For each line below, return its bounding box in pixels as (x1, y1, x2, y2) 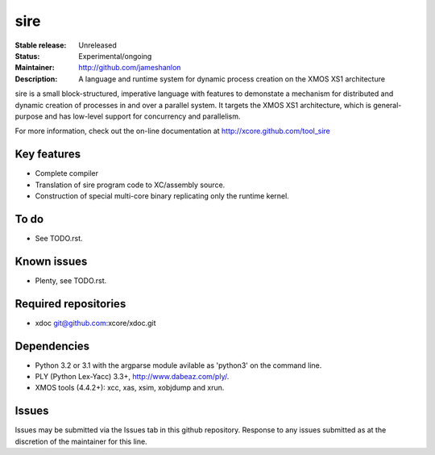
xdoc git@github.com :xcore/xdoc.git (35, 318, 156, 328)
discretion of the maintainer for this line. (14, 436, 148, 446)
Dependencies (14, 339, 90, 353)
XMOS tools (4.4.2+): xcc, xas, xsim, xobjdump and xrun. (35, 383, 225, 393)
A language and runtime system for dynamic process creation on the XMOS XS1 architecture (78, 73, 386, 84)
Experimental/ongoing (78, 51, 152, 61)
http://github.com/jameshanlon (78, 63, 181, 73)
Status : (14, 51, 40, 61)
